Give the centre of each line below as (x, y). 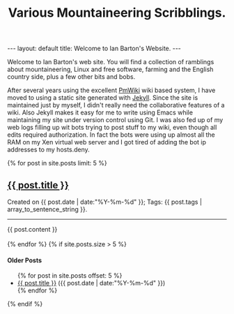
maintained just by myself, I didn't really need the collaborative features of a (116, 105)
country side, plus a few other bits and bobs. (71, 77)
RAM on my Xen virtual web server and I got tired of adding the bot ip (107, 142)
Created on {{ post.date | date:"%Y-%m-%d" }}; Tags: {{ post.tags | (104, 202)
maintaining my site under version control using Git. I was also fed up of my (115, 120)
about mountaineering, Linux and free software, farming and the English (110, 69)
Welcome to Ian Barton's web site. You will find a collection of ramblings (111, 62)
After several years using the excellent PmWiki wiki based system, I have (111, 90)
